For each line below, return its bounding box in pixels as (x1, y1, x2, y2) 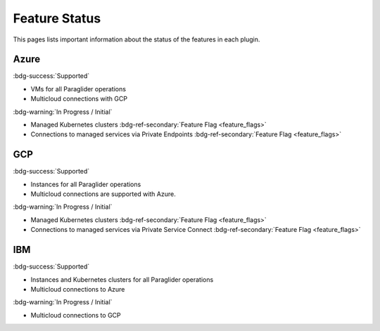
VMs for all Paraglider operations (30, 84, 127, 93)
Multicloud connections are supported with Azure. (30, 190, 176, 198)
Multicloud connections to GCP (30, 311, 121, 319)
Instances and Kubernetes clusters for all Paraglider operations (30, 275, 214, 284)
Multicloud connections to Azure (30, 285, 125, 293)
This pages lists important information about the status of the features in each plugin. (13, 35, 260, 44)
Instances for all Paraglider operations (30, 180, 141, 188)
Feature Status (13, 11, 101, 26)
